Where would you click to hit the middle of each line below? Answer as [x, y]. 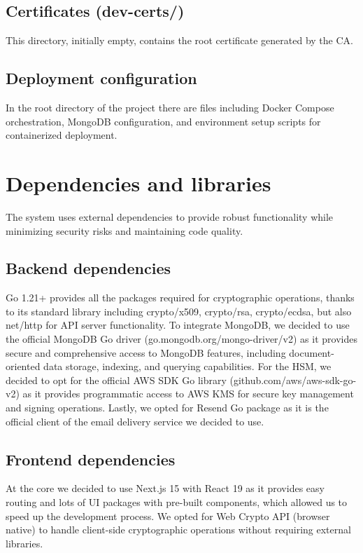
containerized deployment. [62, 135]
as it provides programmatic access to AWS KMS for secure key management [188, 394]
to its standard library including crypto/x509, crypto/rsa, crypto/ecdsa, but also [179, 311]
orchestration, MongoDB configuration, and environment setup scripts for [163, 121]
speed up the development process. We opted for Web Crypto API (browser [168, 516]
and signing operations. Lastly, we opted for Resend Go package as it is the [167, 408]
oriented [23, 366]
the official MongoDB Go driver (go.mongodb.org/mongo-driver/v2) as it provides [181, 339]
